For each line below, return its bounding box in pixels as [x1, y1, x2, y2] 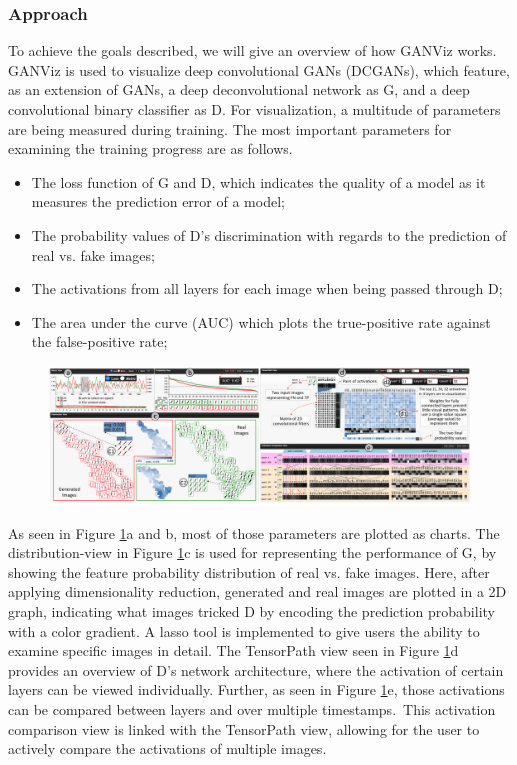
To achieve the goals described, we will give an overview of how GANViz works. [8, 40, 497, 61]
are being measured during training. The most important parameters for [8, 118, 452, 139]
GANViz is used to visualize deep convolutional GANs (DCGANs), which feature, [8, 59, 510, 80]
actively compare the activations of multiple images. [8, 738, 327, 759]
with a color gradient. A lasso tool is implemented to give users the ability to [8, 620, 480, 641]
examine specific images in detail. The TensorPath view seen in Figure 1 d [8, 640, 459, 661]
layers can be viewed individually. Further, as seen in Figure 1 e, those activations [8, 679, 505, 700]
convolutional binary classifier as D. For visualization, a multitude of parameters [8, 99, 501, 119]
